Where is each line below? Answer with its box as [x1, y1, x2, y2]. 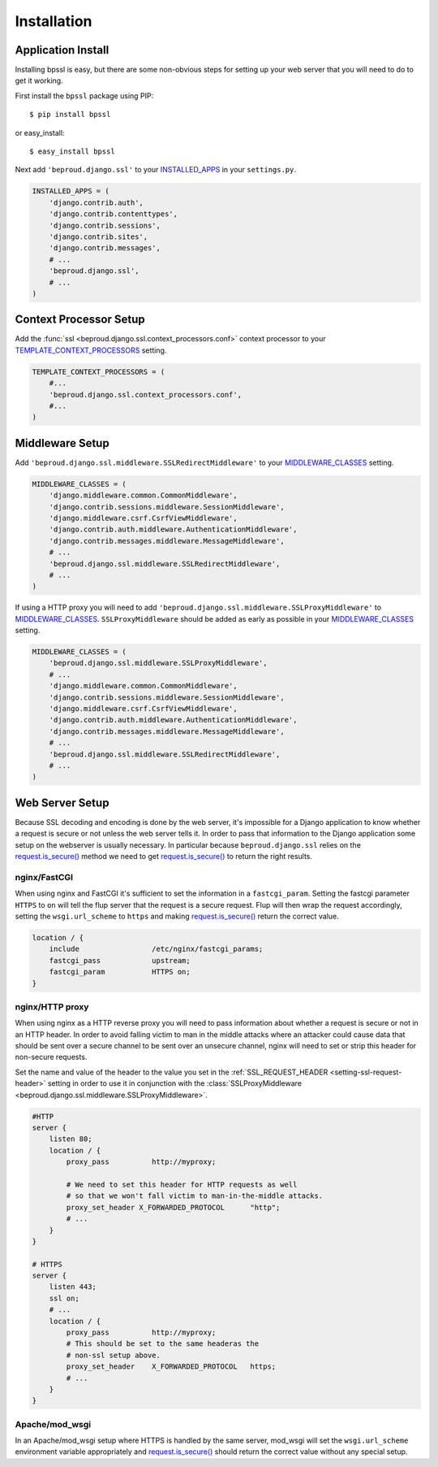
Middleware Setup [15, 436, 109, 450]
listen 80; [49, 1135, 92, 1144]
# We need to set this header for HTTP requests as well [66, 1179, 298, 1189]
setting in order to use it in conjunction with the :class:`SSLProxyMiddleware [47, 1079, 302, 1088]
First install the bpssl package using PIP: [15, 90, 154, 101]
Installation [15, 12, 92, 30]
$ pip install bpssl [29, 110, 111, 119]
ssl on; [49, 1293, 80, 1303]
